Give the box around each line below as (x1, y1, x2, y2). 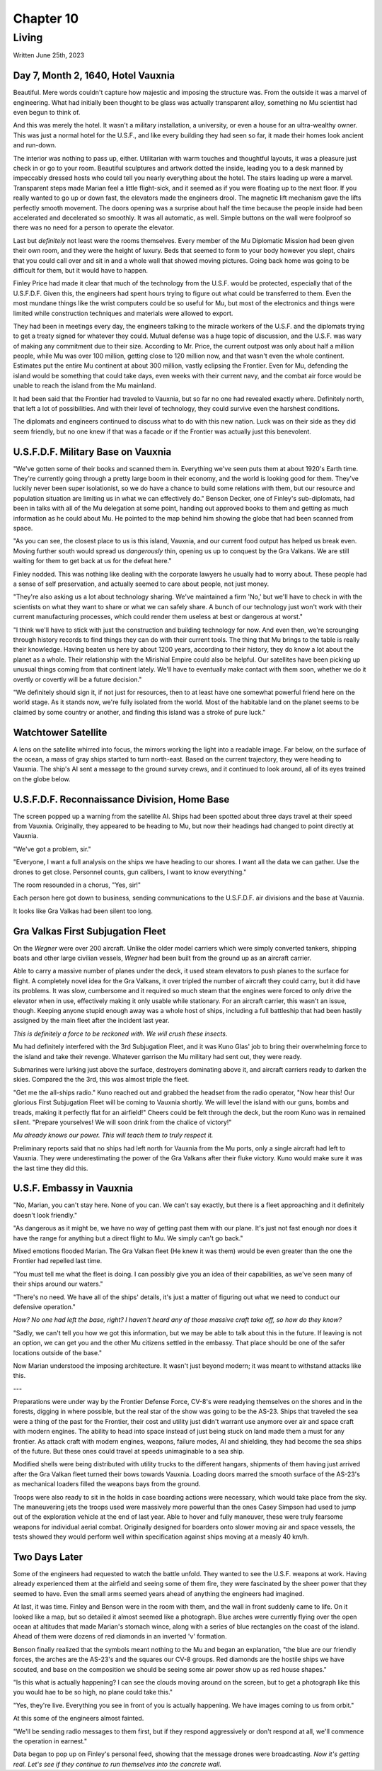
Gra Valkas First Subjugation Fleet (13, 925, 166, 937)
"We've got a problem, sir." (13, 844, 91, 853)
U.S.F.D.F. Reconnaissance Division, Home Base (13, 793, 230, 805)
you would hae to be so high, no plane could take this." (13, 1688, 173, 1697)
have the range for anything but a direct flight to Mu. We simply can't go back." (13, 1233, 243, 1243)
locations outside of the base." (13, 1348, 103, 1357)
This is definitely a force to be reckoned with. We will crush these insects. (13, 1029, 228, 1038)
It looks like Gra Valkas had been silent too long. (13, 907, 154, 915)
